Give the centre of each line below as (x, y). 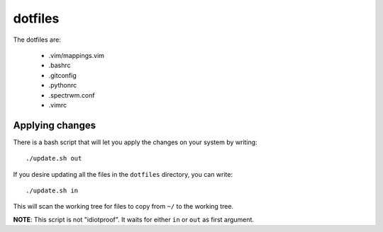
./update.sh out (54, 158)
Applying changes (54, 125)
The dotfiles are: (37, 40)
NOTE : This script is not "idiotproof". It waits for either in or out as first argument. (134, 219)
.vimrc (58, 105)
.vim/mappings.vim (77, 55)
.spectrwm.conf (72, 95)
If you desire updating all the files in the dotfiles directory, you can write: (123, 174)
